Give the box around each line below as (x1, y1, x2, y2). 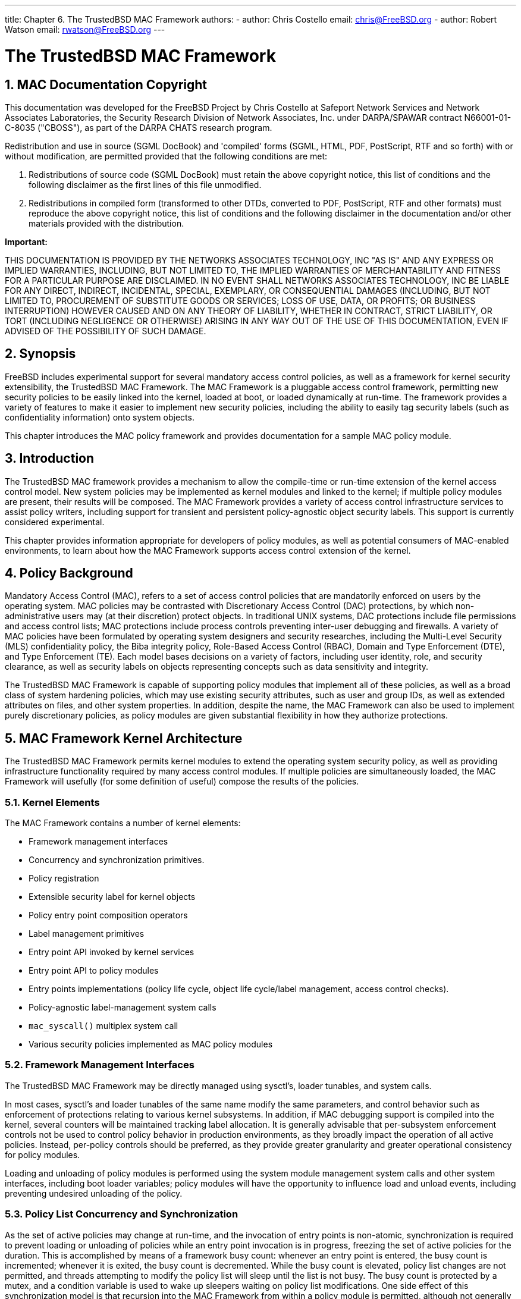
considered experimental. (5, 516, 105, 527)
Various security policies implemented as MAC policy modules (29, 1039, 273, 1050)
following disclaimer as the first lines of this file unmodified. (29, 179, 262, 190)
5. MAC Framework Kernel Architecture (5, 730, 243, 746)
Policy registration (29, 873, 99, 884)
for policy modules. (5, 1149, 80, 1160)
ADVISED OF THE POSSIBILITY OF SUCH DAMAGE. (5, 325, 206, 336)
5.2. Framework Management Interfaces (5, 1059, 194, 1071)
